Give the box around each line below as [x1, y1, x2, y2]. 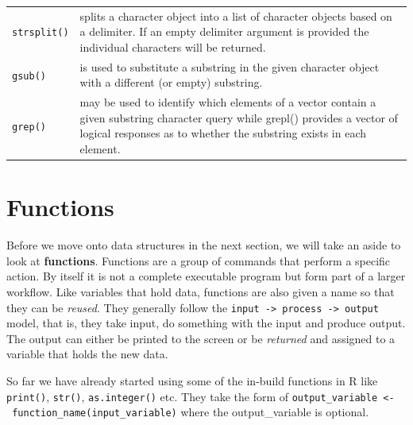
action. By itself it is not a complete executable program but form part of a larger [6, 268, 406, 284]
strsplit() [12, 27, 69, 39]
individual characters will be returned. [79, 38, 266, 55]
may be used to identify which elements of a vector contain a [79, 94, 376, 110]
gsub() [12, 70, 46, 82]
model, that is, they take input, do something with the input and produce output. [6, 315, 406, 331]
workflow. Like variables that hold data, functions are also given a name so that [6, 284, 395, 299]
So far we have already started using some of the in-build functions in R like [6, 373, 378, 389]
